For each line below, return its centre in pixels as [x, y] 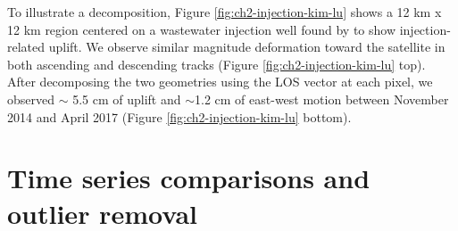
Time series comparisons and [189, 178]
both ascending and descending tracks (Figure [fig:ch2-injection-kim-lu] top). [217, 64]
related [26, 47]
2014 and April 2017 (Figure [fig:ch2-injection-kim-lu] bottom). [179, 116]
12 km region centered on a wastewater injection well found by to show [202, 29]
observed [31, 99]
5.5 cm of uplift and [127, 99]
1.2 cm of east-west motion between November [322, 99]
